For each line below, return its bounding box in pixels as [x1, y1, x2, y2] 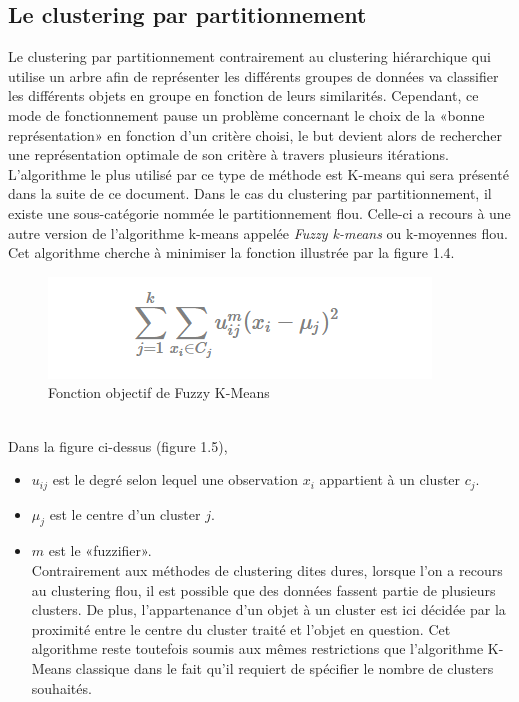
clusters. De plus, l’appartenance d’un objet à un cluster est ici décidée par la [31, 599, 506, 620]
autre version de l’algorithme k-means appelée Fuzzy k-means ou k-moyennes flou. [8, 222, 509, 243]
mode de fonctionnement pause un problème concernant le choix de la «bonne [8, 104, 485, 125]
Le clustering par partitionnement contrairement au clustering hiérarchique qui [8, 46, 491, 67]
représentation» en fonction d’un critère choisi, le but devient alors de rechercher [8, 124, 503, 145]
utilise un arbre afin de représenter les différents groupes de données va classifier [8, 65, 499, 86]
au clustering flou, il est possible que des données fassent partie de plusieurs [31, 579, 496, 600]
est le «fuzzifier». [48, 540, 152, 561]
